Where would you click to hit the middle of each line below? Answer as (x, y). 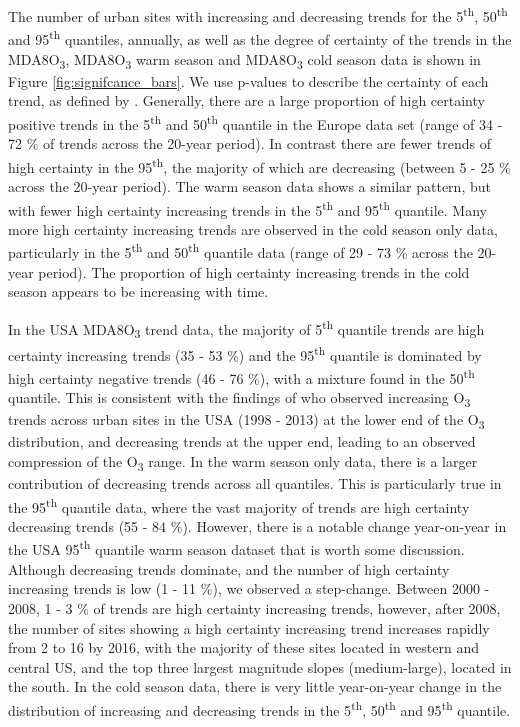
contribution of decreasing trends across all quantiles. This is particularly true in (255, 483)
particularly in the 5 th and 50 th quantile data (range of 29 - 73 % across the (240, 250)
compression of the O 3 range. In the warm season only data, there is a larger (243, 462)
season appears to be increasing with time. (138, 291)
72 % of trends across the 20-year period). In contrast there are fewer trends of (249, 143)
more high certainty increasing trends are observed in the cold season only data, (253, 228)
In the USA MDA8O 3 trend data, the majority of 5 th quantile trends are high (246, 328)
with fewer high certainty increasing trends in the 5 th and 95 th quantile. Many (247, 208)
